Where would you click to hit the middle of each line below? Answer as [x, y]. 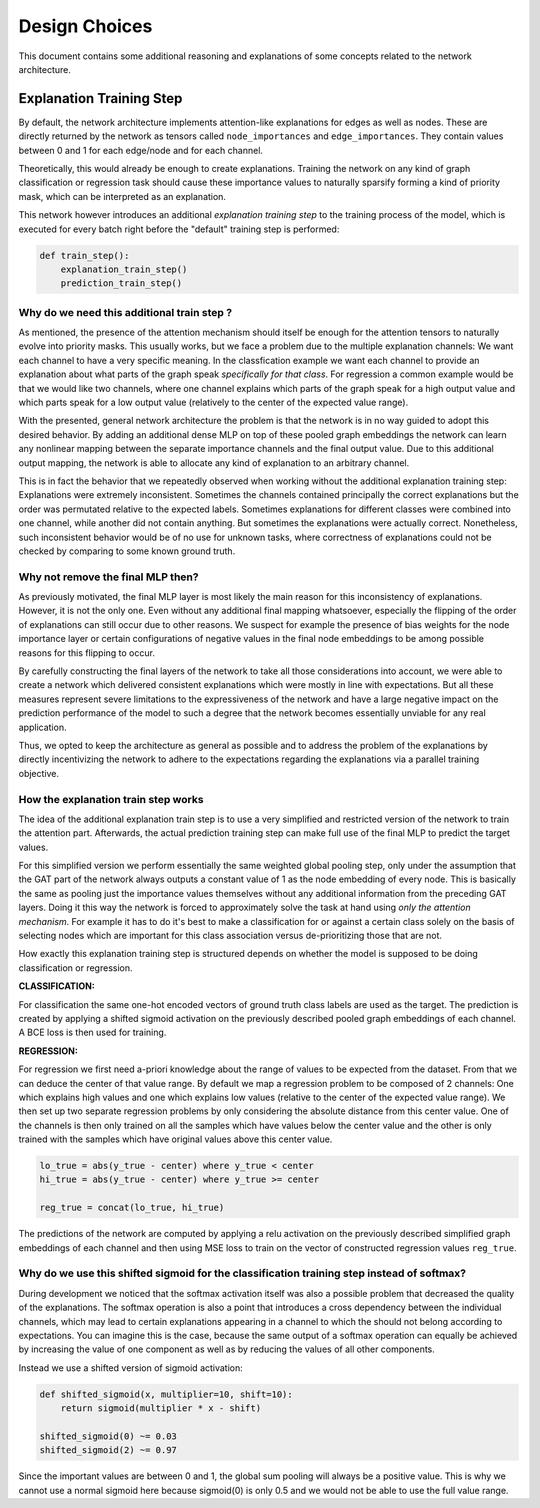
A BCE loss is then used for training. [92, 1032]
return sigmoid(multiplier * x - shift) [161, 1408]
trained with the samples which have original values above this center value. [175, 1139]
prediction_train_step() [121, 283]
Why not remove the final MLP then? [108, 577]
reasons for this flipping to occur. [86, 652]
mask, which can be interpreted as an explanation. [122, 196]
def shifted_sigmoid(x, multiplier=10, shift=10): [166, 1394]
